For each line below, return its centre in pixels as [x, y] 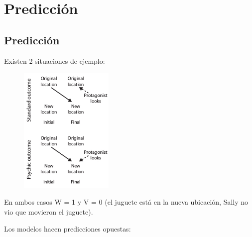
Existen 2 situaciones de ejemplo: [55, 60]
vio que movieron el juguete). [49, 212]
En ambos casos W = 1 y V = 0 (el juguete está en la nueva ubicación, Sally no [126, 202]
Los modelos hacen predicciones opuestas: [67, 228]
